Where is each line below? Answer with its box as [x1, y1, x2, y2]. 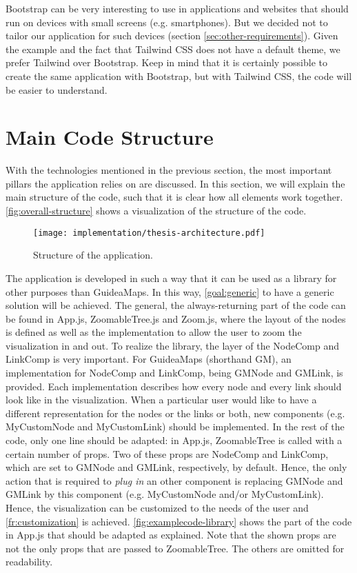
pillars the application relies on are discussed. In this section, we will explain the [6, 176, 345, 190]
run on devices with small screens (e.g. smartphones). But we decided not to [6, 14, 328, 29]
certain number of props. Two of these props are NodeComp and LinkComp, [6, 446, 329, 461]
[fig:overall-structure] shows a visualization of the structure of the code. [6, 203, 307, 218]
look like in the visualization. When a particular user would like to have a [6, 392, 317, 407]
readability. [6, 554, 53, 569]
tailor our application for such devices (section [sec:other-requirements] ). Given [6, 28, 338, 43]
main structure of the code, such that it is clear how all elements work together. [6, 190, 343, 204]
